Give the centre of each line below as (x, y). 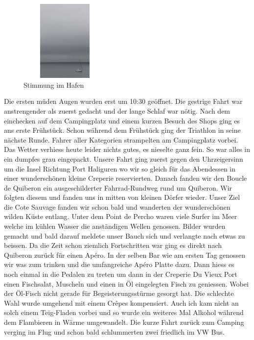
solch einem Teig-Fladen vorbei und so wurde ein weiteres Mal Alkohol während (124, 312)
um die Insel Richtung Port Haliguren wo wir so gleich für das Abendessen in (120, 168)
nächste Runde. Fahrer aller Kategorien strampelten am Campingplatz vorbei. (121, 139)
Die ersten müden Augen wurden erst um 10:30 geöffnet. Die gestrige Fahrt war (123, 101)
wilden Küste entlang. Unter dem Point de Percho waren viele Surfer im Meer (121, 216)
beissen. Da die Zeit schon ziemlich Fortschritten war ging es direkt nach (113, 245)
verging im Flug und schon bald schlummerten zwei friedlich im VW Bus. (114, 331)
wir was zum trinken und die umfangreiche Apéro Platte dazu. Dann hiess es (119, 264)
